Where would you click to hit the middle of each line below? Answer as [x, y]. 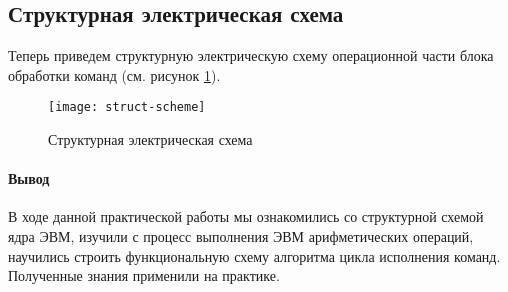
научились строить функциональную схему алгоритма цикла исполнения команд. [254, 255]
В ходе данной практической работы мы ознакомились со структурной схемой [246, 216]
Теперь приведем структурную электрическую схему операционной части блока [251, 55]
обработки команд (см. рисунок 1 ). [114, 74]
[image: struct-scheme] [127, 107]
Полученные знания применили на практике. [144, 275]
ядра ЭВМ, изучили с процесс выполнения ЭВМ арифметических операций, [241, 236]
